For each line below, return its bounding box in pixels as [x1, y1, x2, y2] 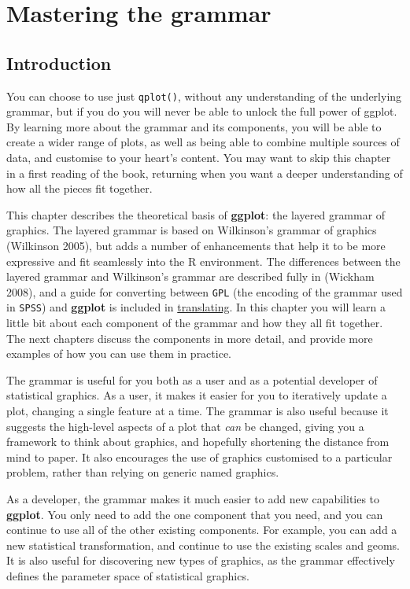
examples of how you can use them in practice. [6, 345, 231, 362]
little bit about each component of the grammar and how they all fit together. [6, 315, 383, 331]
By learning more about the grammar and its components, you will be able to [6, 118, 382, 134]
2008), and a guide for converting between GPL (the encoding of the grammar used [6, 283, 403, 300]
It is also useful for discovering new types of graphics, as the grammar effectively [6, 552, 395, 569]
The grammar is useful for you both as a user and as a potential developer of [6, 371, 378, 388]
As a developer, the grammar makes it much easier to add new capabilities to [6, 491, 380, 507]
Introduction [6, 50, 112, 75]
